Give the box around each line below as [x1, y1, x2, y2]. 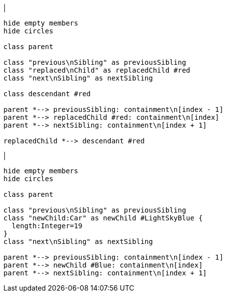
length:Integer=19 [11, 222, 83, 230]
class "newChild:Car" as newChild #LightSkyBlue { [3, 214, 203, 222]
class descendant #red [3, 90, 91, 98]
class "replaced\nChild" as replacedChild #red [3, 66, 191, 74]
